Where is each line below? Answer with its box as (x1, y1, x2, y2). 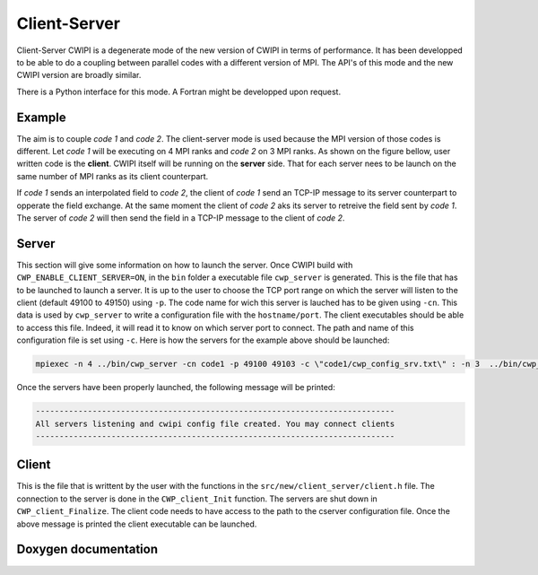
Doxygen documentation (16, 542, 159, 557)
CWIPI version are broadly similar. (16, 70, 142, 81)
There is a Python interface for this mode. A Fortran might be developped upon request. (16, 86, 341, 97)
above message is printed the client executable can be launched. (16, 518, 257, 529)
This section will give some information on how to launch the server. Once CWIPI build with (16, 259, 353, 270)
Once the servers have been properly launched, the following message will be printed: (16, 382, 335, 393)
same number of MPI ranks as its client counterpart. (16, 170, 209, 181)
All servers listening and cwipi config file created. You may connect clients (35, 418, 395, 429)
